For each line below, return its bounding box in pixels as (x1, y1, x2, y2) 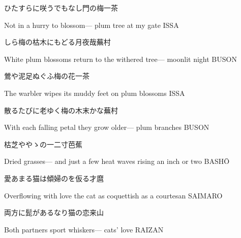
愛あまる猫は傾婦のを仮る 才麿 (4, 173, 104, 183)
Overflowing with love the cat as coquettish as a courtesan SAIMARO (4, 190, 223, 200)
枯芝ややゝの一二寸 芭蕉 (4, 139, 82, 149)
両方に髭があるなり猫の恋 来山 (4, 207, 104, 218)
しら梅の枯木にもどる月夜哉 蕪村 (4, 37, 111, 47)
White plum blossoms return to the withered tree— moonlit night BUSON (4, 53, 237, 64)
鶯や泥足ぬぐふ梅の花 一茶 (4, 71, 89, 81)
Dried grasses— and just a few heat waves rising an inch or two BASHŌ (4, 156, 230, 166)
